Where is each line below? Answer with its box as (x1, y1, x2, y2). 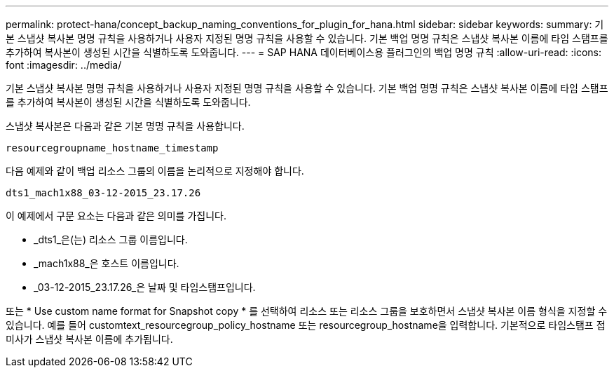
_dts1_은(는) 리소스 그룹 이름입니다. (34, 233, 188, 245)
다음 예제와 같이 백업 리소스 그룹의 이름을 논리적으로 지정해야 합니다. (6, 165, 304, 177)
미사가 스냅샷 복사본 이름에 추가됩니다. (6, 333, 173, 345)
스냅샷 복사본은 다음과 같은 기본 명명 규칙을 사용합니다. (6, 120, 245, 132)
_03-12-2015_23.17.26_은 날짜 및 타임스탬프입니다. (34, 281, 256, 293)
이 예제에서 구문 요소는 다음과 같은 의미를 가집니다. (6, 210, 226, 222)
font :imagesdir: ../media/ (6, 59, 122, 71)
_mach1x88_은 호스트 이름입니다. (34, 257, 179, 269)
